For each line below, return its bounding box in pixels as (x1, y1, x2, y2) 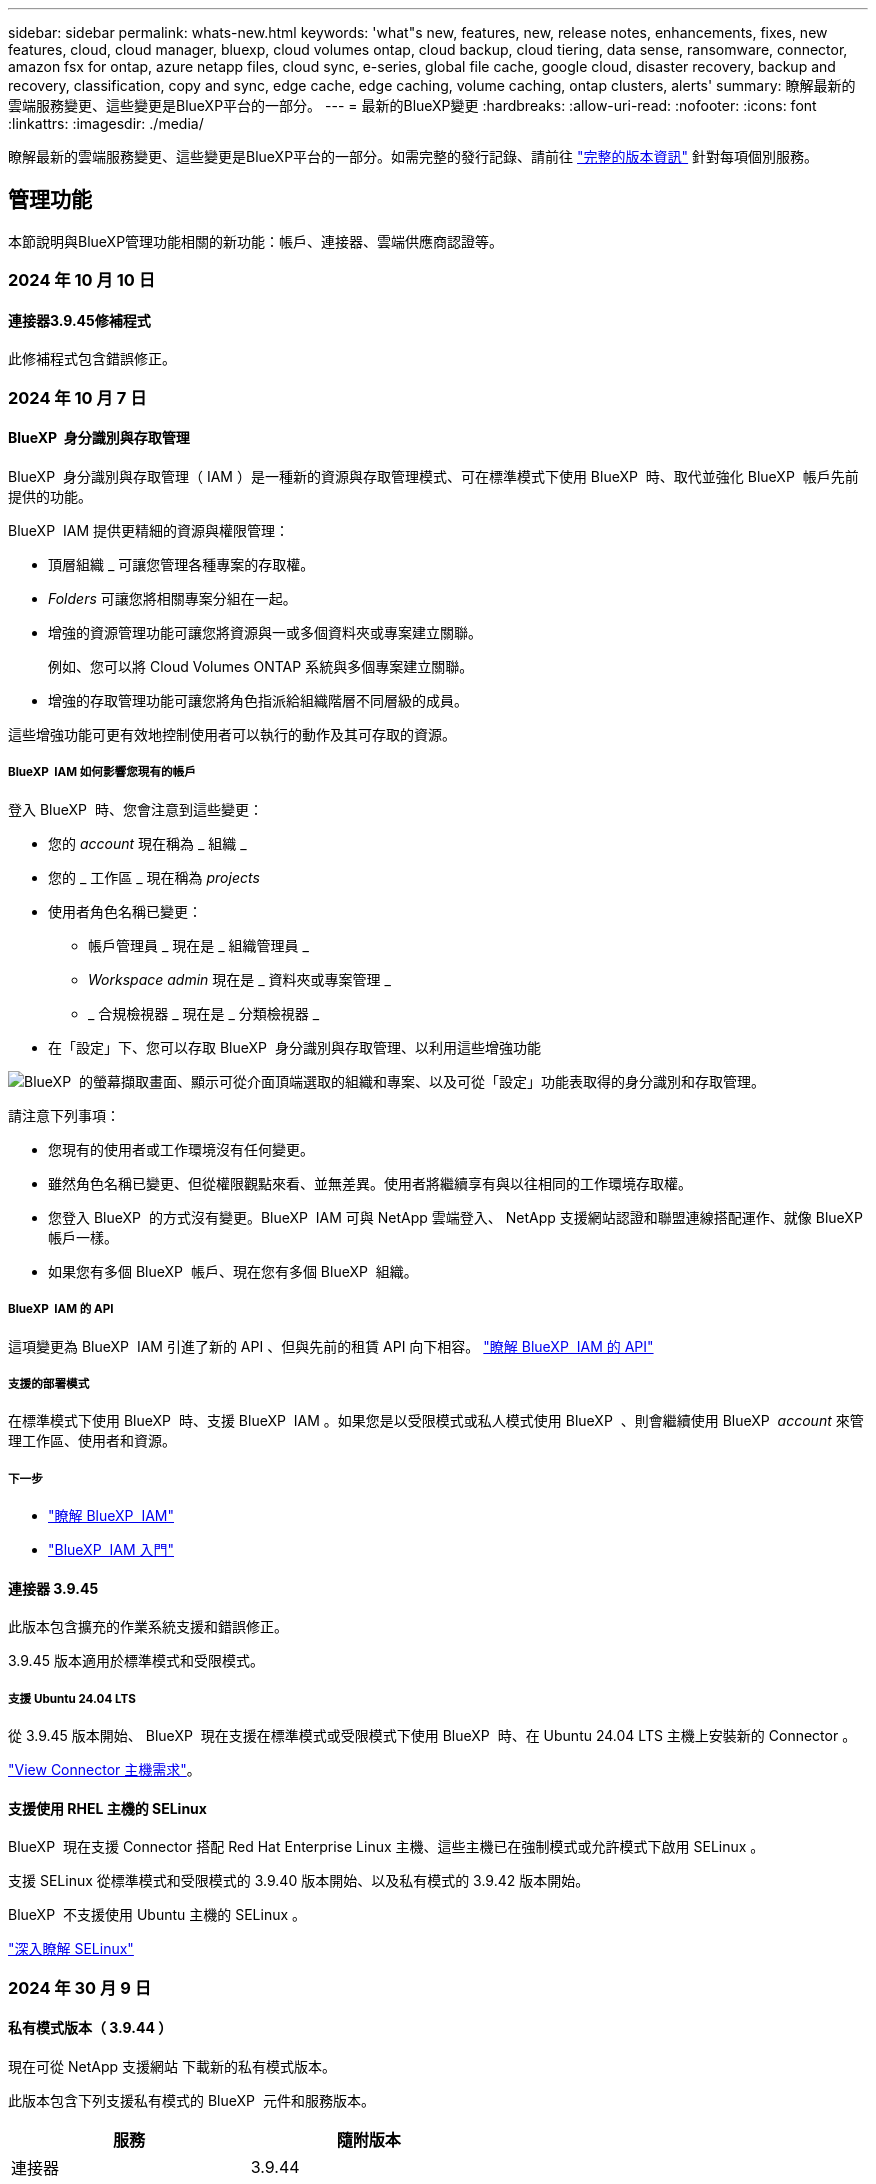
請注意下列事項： (8, 1106, 120, 1124)
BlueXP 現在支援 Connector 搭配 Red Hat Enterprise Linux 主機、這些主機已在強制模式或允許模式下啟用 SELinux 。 (8, 1838, 765, 1856)
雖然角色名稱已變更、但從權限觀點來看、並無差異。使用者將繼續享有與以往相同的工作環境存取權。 (48, 1174, 692, 1192)
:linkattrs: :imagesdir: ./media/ (8, 115, 204, 132)
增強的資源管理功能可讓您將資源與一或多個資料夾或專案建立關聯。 (48, 624, 482, 642)
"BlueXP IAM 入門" (48, 1541, 175, 1559)
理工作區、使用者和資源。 (8, 1432, 176, 1450)
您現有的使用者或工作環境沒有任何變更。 (48, 1140, 314, 1158)
